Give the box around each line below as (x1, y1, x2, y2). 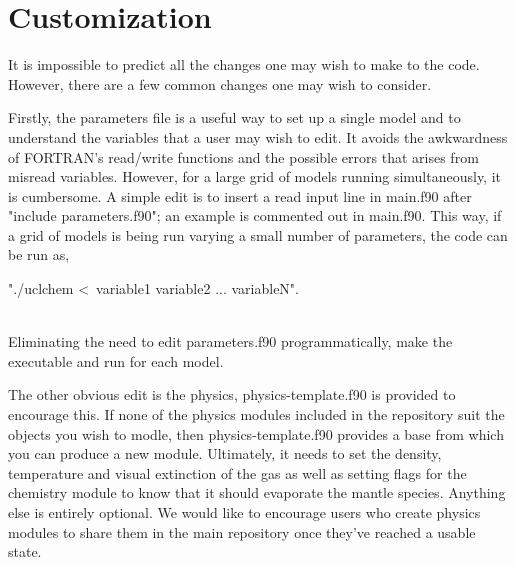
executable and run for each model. (8, 350, 224, 371)
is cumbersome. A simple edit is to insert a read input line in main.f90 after (8, 185, 472, 206)
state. (8, 541, 42, 562)
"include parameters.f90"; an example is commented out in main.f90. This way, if (8, 205, 502, 226)
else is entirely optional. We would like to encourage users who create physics (8, 502, 481, 522)
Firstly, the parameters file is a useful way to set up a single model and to (8, 107, 461, 128)
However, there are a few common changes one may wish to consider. (8, 73, 432, 94)
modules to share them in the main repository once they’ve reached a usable (8, 521, 476, 542)
